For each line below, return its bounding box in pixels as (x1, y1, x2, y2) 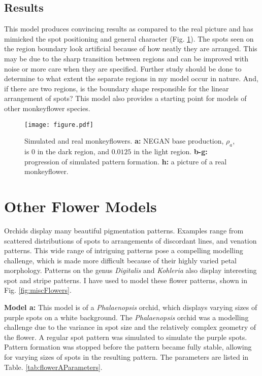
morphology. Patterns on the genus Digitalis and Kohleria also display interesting (4, 265, 257, 276)
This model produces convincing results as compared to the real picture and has (4, 23, 253, 34)
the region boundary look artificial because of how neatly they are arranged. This (4, 43, 257, 54)
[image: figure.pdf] (24, 121, 94, 128)
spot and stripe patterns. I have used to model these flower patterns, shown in (4, 275, 248, 285)
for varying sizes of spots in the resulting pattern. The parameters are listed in (4, 352, 249, 362)
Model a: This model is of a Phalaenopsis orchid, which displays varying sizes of (4, 302, 257, 313)
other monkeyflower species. (4, 102, 90, 113)
